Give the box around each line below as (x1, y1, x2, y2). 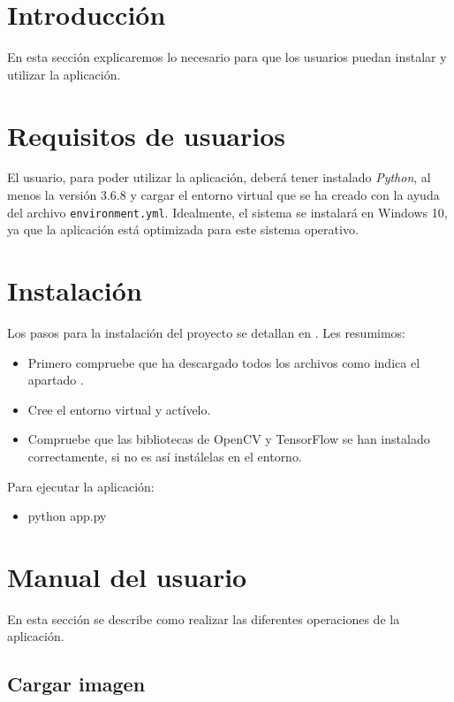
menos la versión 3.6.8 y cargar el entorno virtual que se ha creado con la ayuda (7, 186, 440, 204)
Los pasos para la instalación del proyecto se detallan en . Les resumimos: (7, 324, 406, 341)
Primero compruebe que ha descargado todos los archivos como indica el (27, 353, 420, 371)
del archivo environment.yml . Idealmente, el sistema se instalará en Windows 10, (7, 202, 448, 221)
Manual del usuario (7, 558, 247, 594)
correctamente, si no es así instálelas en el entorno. (27, 446, 302, 465)
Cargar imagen (7, 670, 146, 698)
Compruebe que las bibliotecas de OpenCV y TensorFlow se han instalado (27, 430, 430, 448)
